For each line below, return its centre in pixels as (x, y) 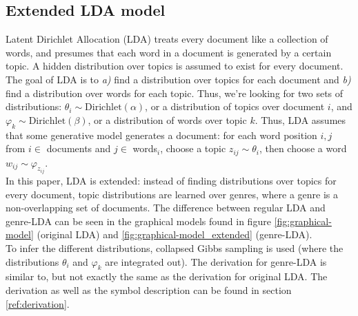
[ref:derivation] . (38, 303)
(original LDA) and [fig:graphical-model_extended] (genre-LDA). (175, 234)
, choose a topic (193, 148)
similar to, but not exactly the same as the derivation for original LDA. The (167, 276)
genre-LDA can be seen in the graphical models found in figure (138, 221)
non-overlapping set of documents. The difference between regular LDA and (166, 208)
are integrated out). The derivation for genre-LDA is (216, 261)
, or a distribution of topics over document (235, 106)
